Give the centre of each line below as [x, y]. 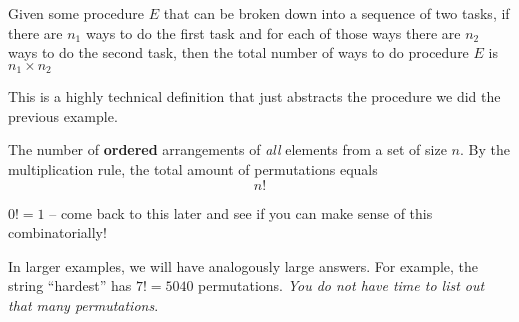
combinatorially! [57, 232]
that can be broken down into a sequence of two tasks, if [336, 13]
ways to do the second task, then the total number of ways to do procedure [238, 52]
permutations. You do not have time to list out [341, 285]
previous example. [63, 115]
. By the [484, 149]
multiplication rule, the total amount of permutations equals [193, 169]
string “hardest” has [70, 285]
